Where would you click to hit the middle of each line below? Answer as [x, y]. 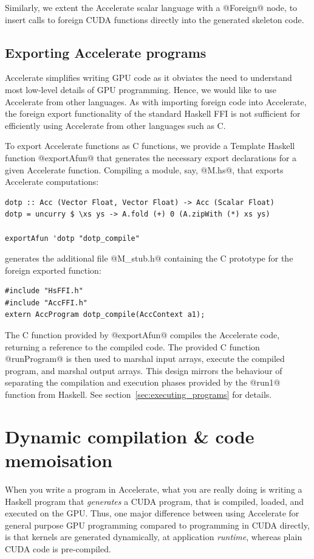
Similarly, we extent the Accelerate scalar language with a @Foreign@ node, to [151, 7]
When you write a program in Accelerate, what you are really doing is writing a [154, 489]
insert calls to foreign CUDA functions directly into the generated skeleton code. [155, 19]
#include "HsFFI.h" [44, 291]
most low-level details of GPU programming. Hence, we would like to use [141, 89]
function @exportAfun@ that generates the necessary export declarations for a [151, 157]
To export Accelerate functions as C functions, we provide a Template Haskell [150, 146]
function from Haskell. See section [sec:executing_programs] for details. [138, 394]
